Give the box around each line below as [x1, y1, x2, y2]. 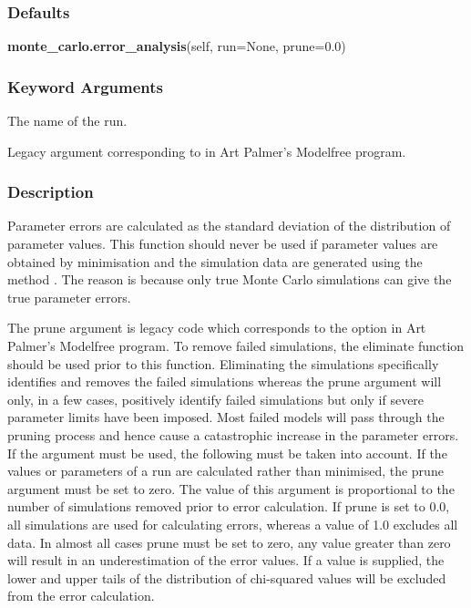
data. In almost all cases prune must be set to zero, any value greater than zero [7, 532, 451, 551]
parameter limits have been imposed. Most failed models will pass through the [7, 407, 445, 427]
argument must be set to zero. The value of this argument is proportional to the [7, 479, 455, 498]
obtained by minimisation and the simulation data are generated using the [7, 252, 423, 271]
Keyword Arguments [7, 75, 164, 98]
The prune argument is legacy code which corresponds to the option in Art [7, 318, 426, 337]
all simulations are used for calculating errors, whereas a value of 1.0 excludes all [7, 514, 458, 533]
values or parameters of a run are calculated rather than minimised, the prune [7, 461, 444, 480]
